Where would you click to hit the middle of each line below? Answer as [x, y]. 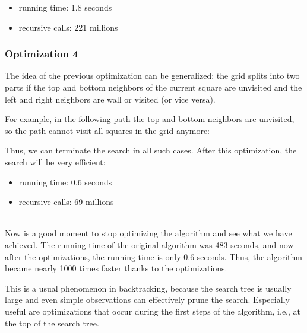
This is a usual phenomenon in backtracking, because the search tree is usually [148, 288]
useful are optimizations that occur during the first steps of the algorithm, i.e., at [153, 311]
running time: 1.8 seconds [65, 7]
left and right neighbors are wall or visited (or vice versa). [110, 99]
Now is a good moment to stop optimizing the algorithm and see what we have [148, 233]
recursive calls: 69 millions [66, 202]
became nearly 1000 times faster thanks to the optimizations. [116, 268]
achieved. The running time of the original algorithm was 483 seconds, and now [149, 244]
